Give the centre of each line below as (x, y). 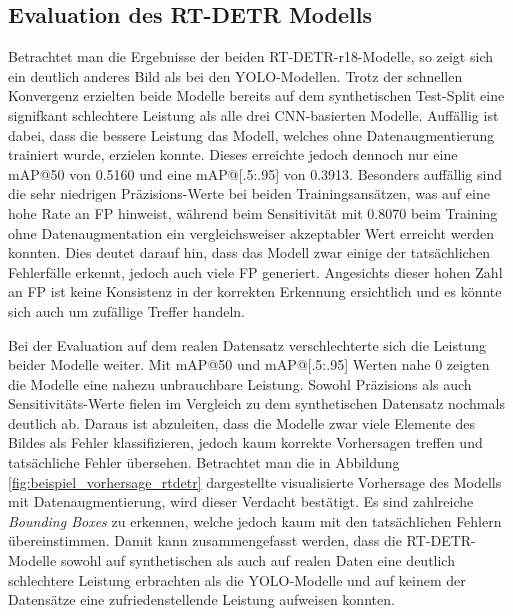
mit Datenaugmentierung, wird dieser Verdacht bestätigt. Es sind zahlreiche (241, 501)
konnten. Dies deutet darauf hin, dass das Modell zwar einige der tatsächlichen (249, 252)
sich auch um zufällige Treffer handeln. (126, 310)
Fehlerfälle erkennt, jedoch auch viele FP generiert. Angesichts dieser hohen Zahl (255, 271)
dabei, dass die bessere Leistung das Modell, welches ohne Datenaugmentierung (251, 134)
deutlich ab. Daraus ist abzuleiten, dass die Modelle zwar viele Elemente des (242, 422)
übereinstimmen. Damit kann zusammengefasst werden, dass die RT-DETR (240, 540)
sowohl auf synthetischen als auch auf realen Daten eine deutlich (257, 560)
